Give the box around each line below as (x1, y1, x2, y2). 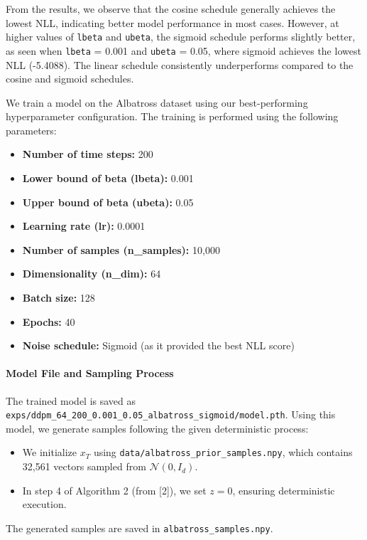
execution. (22, 497, 67, 512)
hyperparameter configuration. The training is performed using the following (6, 109, 339, 124)
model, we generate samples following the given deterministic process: (6, 420, 309, 435)
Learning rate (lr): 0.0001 (22, 218, 146, 233)
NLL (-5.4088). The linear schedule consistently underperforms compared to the (6, 57, 354, 72)
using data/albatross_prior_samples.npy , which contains (93, 445, 353, 460)
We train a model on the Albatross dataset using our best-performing (6, 95, 308, 110)
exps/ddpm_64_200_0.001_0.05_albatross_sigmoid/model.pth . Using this (6, 407, 336, 422)
